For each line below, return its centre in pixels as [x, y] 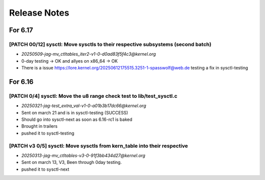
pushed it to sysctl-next [45, 169]
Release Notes [39, 13]
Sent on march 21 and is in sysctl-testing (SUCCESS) [75, 112]
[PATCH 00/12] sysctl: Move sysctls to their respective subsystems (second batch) [110, 44]
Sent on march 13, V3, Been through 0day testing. [72, 162]
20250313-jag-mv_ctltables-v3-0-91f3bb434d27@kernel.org [83, 155]
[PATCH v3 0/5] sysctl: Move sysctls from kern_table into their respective [99, 146]
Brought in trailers [40, 126]
